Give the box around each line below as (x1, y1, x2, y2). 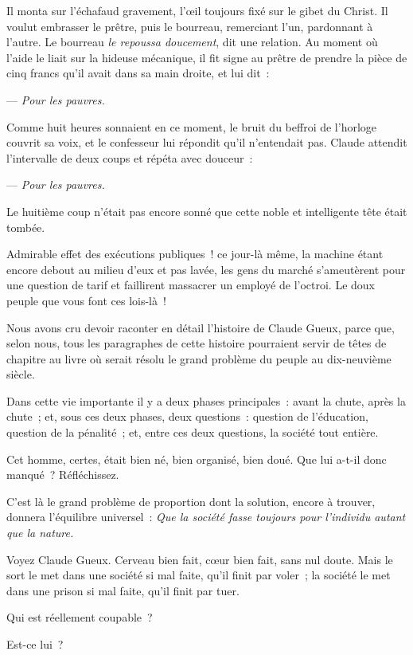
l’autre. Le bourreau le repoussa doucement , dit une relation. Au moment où (6, 33, 378, 50)
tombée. (6, 218, 45, 235)
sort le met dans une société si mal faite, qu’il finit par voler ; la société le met (6, 567, 391, 583)
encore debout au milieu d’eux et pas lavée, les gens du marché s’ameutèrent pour (6, 261, 406, 277)
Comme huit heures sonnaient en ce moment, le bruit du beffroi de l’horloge (6, 118, 377, 135)
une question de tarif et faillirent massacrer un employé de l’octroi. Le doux (6, 277, 376, 293)
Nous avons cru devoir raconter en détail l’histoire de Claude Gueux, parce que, (6, 319, 395, 335)
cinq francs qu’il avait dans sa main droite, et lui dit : (6, 65, 270, 81)
